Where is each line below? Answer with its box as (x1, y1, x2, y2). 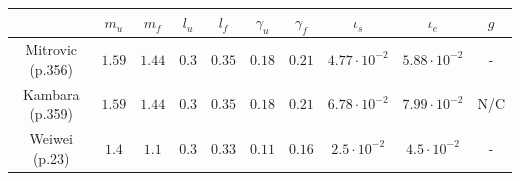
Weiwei (29, 128, 73, 149)
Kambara (22, 83, 80, 104)
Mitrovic (25, 39, 78, 60)
